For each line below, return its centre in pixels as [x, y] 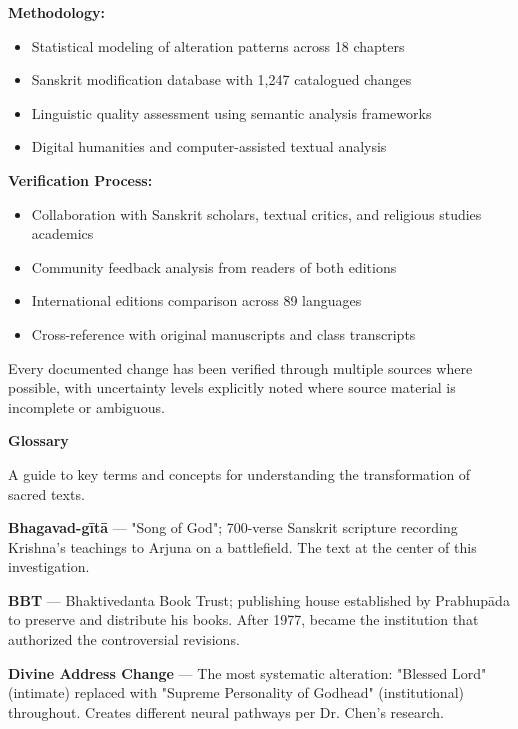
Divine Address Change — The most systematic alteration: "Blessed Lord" [247, 672]
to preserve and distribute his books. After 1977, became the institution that [243, 619]
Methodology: [56, 12]
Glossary [38, 440]
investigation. [49, 566]
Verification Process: [80, 179]
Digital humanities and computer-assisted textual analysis [209, 146]
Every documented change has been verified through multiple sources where [240, 367]
